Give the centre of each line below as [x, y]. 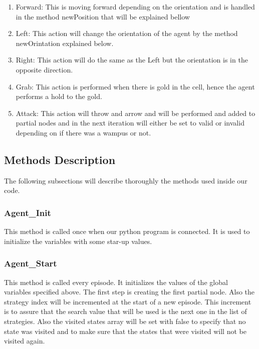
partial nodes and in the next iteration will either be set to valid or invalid [130, 123]
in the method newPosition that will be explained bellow [103, 16]
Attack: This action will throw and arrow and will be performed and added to [136, 113]
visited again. [25, 341]
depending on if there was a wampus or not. [83, 132]
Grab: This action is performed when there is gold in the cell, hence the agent [135, 86]
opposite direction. [44, 69]
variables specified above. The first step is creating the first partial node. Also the [129, 292]
